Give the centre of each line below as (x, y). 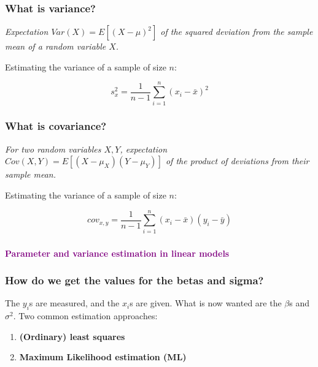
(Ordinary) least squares (72, 336)
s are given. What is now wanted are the (206, 303)
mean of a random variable (56, 46)
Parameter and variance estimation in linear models (117, 253)
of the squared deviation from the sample (237, 32)
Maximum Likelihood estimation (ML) (103, 357)
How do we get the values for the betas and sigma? (134, 280)
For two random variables (53, 149)
